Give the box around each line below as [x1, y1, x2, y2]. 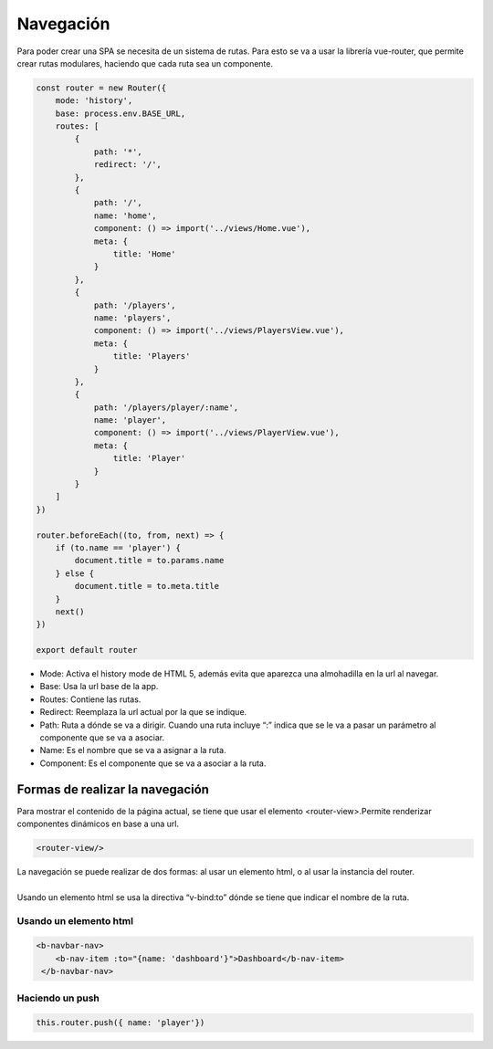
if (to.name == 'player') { [55, 542, 182, 552]
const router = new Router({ [36, 82, 167, 93]
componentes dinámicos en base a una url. [16, 818, 180, 830]
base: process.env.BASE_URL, [55, 108, 186, 119]
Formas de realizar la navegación [16, 782, 210, 797]
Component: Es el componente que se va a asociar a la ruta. [39, 758, 267, 769]
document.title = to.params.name [74, 555, 225, 566]
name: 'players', [93, 312, 172, 323]
